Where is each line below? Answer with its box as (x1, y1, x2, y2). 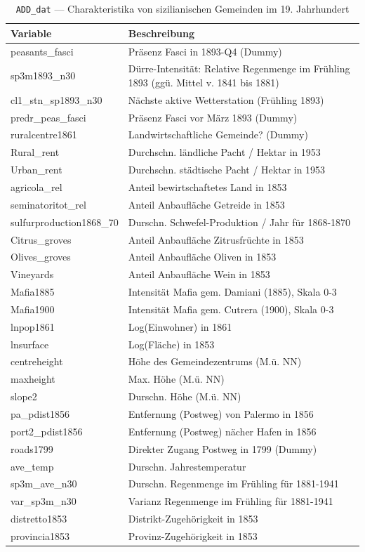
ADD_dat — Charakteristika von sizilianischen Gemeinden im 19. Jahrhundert (15, 1, 350, 15)
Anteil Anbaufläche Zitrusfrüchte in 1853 (128, 232, 304, 247)
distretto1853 (11, 511, 67, 526)
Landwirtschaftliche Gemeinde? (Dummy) (128, 127, 308, 142)
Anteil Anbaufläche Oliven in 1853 (128, 249, 277, 264)
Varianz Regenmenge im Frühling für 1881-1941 (128, 494, 333, 508)
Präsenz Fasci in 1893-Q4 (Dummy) (128, 44, 282, 58)
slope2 (11, 389, 37, 404)
